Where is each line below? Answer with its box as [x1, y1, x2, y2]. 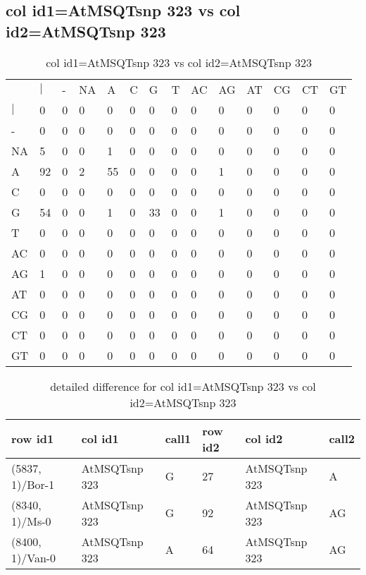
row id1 [11, 430, 54, 447]
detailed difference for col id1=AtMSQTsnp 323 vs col [50, 377, 316, 394]
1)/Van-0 [11, 549, 56, 566]
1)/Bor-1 [11, 476, 55, 492]
